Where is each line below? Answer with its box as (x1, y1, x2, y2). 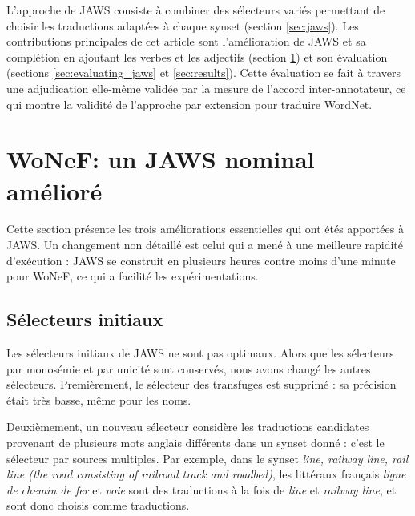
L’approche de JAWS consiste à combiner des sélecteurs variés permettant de (6, 2, 385, 18)
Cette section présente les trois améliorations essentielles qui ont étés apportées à (6, 220, 404, 237)
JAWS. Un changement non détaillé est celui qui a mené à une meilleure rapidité (6, 236, 403, 253)
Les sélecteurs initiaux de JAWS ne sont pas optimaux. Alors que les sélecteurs (6, 345, 394, 361)
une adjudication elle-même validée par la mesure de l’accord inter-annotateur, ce (6, 79, 406, 96)
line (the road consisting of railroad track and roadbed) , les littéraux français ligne (6, 466, 406, 482)
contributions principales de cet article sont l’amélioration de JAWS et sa (6, 33, 366, 50)
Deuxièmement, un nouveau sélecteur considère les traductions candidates (6, 418, 369, 435)
